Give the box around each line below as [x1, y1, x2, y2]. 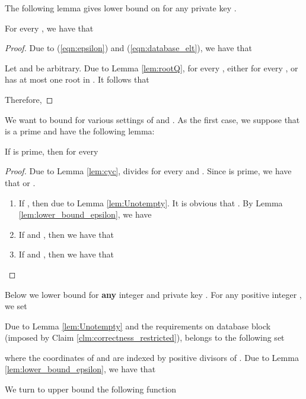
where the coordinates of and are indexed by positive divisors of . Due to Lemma [5, 351, 299, 363]
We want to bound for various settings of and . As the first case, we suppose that [5, 113, 300, 125]
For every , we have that [5, 21, 94, 34]
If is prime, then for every [5, 144, 98, 157]
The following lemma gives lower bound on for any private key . [5, 2, 237, 14]
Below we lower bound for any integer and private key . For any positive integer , [5, 288, 302, 300]
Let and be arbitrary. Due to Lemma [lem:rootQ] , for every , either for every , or [5, 61, 298, 74]
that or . [5, 176, 36, 188]
